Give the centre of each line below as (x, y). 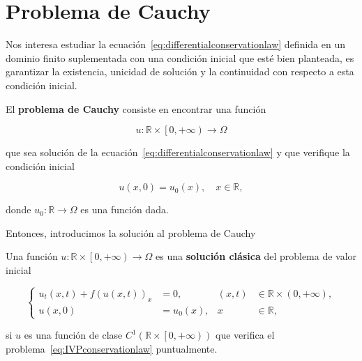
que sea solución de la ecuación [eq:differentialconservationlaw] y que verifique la (178, 152)
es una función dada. (125, 209)
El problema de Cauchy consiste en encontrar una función (136, 108)
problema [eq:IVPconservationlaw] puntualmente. (112, 348)
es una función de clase (73, 335)
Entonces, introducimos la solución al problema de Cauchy (131, 232)
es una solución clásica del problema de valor (256, 256)
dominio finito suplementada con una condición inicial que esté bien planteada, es (180, 57)
